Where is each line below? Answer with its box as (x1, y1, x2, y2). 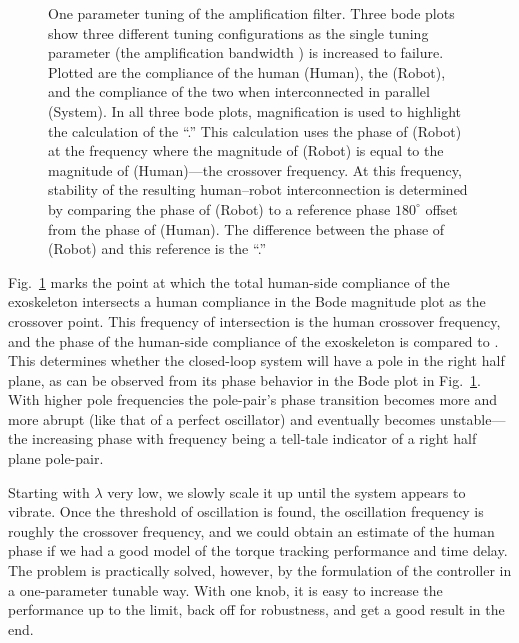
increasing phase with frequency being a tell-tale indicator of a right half (32, 428, 477, 449)
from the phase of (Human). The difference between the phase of (48, 218, 445, 239)
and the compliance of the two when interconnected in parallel (48, 81, 430, 102)
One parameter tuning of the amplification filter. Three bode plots (48, 3, 455, 23)
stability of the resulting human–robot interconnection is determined (48, 179, 468, 200)
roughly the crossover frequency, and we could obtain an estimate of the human (8, 520, 495, 541)
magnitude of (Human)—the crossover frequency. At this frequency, (48, 159, 462, 180)
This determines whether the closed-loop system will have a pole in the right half (8, 350, 505, 371)
